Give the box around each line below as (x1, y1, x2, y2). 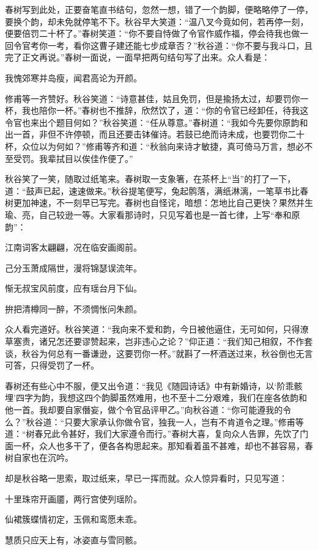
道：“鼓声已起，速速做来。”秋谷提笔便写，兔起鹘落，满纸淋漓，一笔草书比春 (5, 184, 309, 197)
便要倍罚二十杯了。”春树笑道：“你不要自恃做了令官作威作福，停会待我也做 (5, 27, 300, 40)
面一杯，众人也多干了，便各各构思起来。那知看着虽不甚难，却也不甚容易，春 (5, 439, 313, 452)
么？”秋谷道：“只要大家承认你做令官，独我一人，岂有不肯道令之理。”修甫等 (5, 415, 304, 428)
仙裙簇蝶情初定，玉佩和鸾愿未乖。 (5, 513, 142, 526)
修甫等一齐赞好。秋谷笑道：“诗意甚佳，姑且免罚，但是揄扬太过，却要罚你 (5, 92, 300, 105)
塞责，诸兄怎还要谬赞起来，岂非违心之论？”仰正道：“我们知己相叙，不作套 (13, 335, 313, 348)
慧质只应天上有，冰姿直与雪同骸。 (5, 533, 142, 546)
